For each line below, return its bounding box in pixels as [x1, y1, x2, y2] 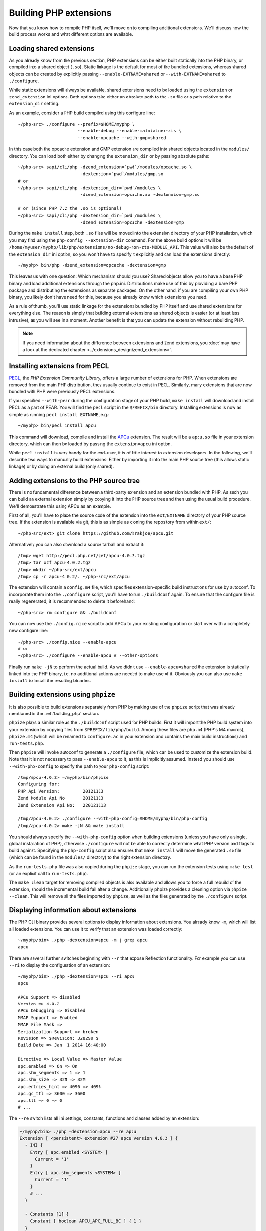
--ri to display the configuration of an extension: [9, 962, 110, 968]
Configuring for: [18, 781, 60, 787]
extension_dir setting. [9, 101, 60, 107]
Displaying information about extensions [9, 906, 137, 914]
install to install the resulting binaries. [9, 678, 91, 683]
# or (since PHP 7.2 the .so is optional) [18, 206, 122, 211]
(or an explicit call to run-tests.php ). [9, 871, 88, 876]
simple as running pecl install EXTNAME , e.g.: [9, 411, 110, 417]
